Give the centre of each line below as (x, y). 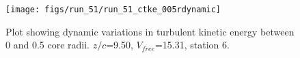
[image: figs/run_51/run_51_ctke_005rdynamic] (113, 10)
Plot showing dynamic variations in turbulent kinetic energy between (150, 31)
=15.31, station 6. (192, 45)
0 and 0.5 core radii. (47, 45)
